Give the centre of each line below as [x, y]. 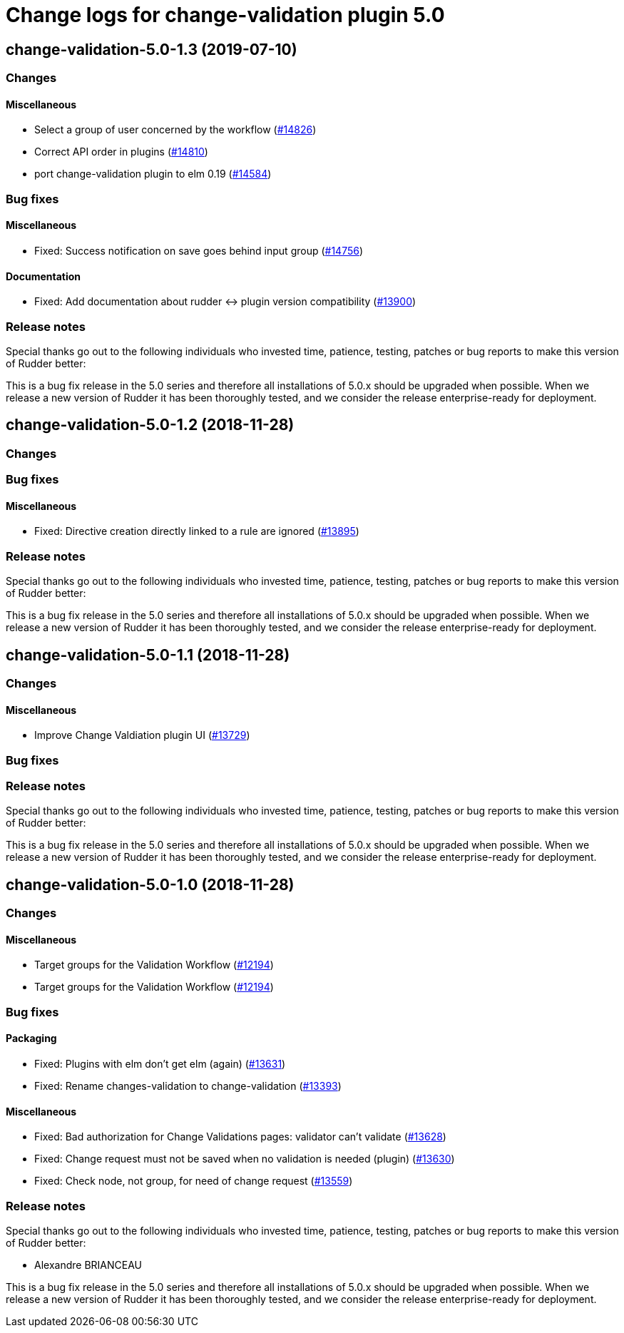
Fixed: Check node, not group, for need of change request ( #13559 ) [194, 1181]
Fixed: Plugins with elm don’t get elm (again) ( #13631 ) [160, 1063]
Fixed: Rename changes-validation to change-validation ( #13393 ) [188, 1086]
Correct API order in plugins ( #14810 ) [121, 152]
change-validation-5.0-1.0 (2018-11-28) [150, 884]
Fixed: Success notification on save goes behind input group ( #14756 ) [199, 250]
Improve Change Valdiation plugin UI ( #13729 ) [142, 735]
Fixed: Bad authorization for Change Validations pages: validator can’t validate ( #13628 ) [240, 1137]
